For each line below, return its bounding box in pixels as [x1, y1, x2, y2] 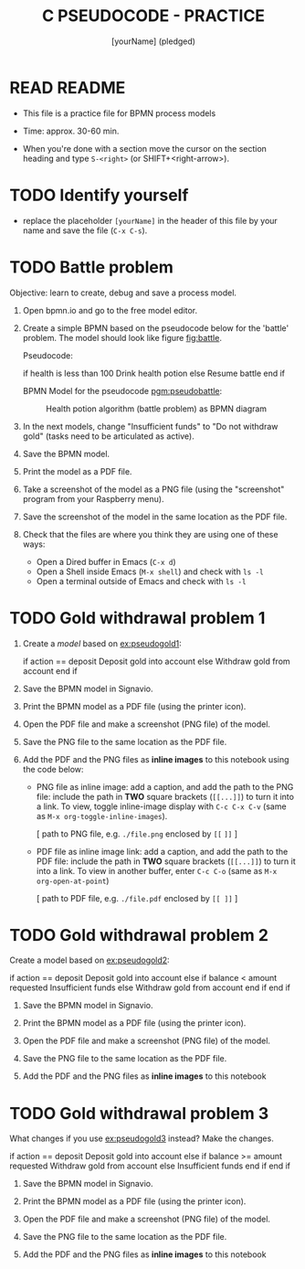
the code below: [22, 763, 84, 774]
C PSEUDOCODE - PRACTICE [41, 5, 266, 27]
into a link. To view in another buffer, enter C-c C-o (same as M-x [36, 865, 278, 876]
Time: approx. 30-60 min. [22, 125, 120, 136]
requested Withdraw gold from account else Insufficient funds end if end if [9, 1160, 290, 1171]
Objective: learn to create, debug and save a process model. [9, 287, 237, 298]
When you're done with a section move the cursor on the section [22, 143, 268, 154]
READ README [9, 77, 126, 98]
